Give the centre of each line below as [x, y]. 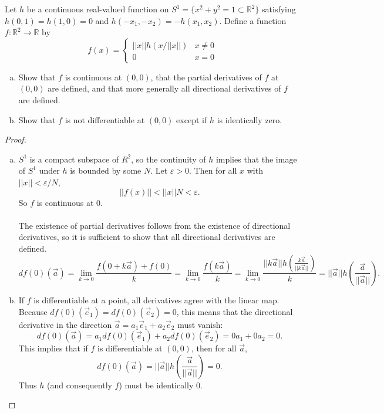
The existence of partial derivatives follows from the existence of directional [154, 225]
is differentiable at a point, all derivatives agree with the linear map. [156, 299]
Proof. [16, 139]
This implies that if [53, 348]
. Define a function [253, 20]
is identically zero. [250, 119]
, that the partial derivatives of [206, 77]
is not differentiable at [105, 119]
